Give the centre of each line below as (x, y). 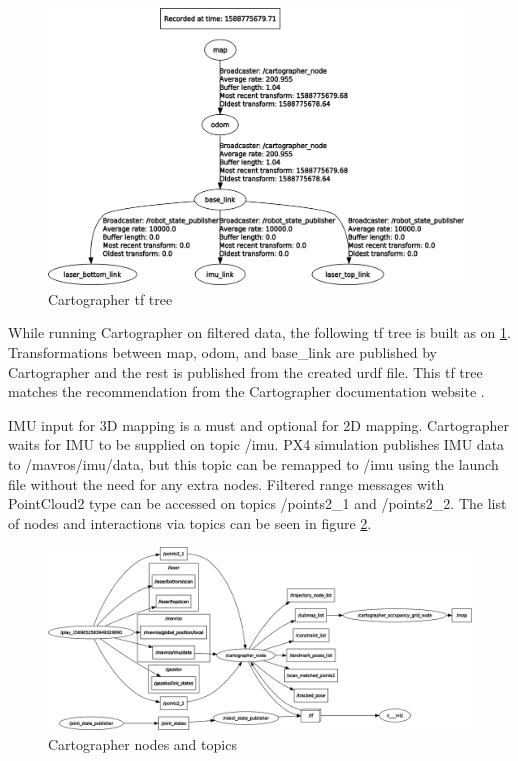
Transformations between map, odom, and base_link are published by (223, 352)
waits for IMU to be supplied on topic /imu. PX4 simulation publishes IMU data (256, 444)
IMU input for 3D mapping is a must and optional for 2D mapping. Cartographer (258, 424)
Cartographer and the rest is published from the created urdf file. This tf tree (245, 371)
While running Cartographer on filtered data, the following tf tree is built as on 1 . (259, 332)
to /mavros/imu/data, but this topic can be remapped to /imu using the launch (253, 464)
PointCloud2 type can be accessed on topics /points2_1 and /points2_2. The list (257, 503)
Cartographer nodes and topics (142, 744)
